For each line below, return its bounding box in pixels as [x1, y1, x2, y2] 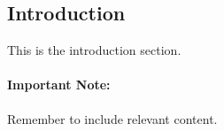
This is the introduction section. [7, 41, 182, 59]
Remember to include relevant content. [7, 109, 218, 127]
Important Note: [7, 75, 111, 94]
